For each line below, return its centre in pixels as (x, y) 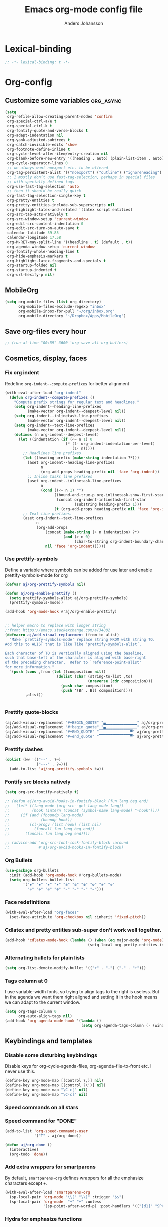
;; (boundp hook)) (39, 820)
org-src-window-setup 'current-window (48, 219)
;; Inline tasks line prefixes (60, 476)
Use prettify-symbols (32, 559)
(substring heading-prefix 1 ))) (108, 504)
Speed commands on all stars (42, 1107)
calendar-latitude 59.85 (33, 233)
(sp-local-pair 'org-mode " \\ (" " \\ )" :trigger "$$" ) (67, 1197)
